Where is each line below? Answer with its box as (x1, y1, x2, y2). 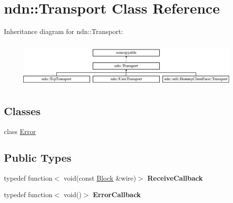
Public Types (4, 150, 72, 165)
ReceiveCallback (147, 172, 203, 183)
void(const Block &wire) (64, 172, 136, 183)
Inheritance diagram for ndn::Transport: (4, 26, 123, 36)
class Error (4, 126, 36, 136)
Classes (4, 103, 41, 118)
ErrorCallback (93, 189, 141, 199)
